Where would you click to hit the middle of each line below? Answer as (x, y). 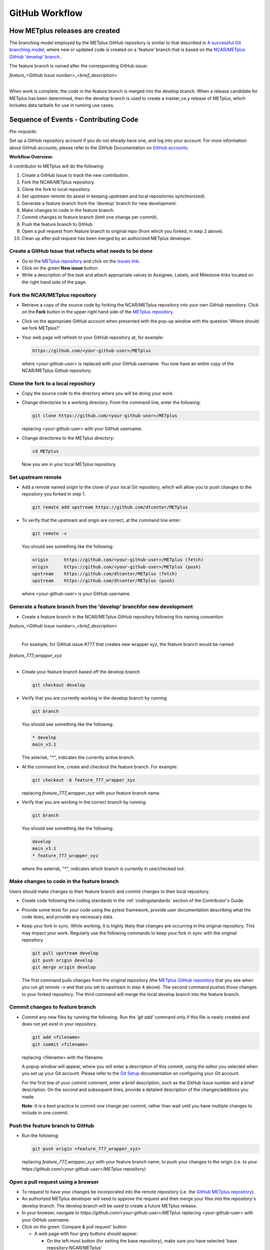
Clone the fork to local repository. (56, 189)
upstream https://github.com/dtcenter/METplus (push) (103, 581)
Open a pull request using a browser (54, 1181)
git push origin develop (63, 960)
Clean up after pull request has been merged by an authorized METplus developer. (107, 238)
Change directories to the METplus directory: (68, 438)
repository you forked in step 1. (54, 494)
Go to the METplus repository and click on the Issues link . (81, 261)
